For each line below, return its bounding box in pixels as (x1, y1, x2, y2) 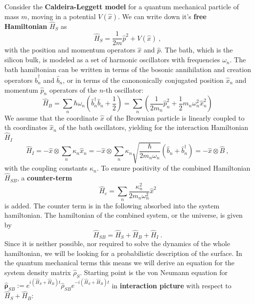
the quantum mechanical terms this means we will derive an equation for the (4, 257, 235, 268)
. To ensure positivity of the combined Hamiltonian (96, 163, 251, 173)
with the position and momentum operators (4, 45, 136, 55)
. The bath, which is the (161, 45, 233, 55)
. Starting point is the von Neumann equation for (80, 267, 228, 277)
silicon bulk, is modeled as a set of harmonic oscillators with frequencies (4, 54, 220, 65)
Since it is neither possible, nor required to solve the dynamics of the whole (4, 238, 230, 249)
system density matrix (4, 267, 71, 277)
